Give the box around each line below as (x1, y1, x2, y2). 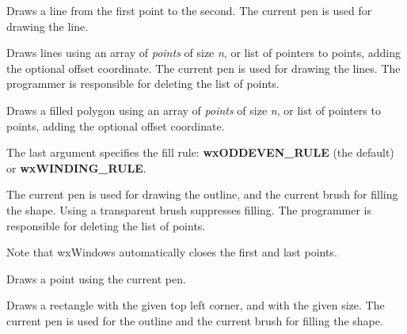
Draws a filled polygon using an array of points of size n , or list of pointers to (6, 101, 381, 118)
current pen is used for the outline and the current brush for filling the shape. (6, 312, 383, 328)
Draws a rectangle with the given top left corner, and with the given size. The (6, 297, 385, 313)
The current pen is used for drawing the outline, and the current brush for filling (6, 186, 398, 203)
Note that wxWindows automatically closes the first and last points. (6, 244, 337, 260)
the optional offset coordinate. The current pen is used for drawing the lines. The (6, 59, 401, 76)
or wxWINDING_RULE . (6, 159, 146, 176)
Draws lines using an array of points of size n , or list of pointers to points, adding (6, 44, 401, 61)
